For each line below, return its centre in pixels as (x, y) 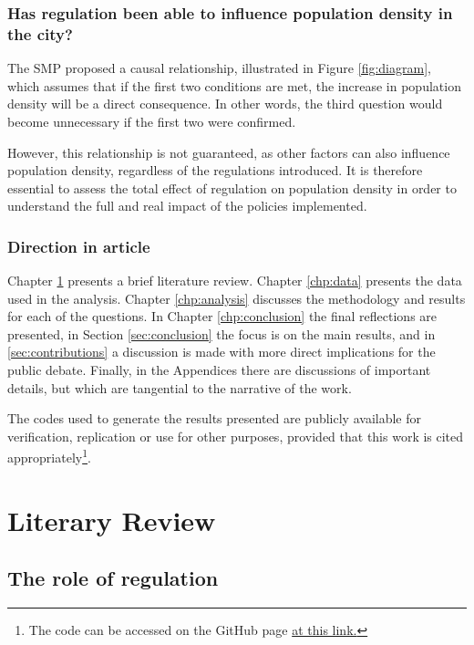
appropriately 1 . (49, 456)
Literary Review (112, 520)
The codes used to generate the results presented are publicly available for (214, 418)
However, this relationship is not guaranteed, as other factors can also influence (229, 152)
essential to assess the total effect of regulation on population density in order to (232, 187)
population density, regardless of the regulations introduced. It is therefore (215, 170)
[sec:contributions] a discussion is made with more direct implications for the (222, 352)
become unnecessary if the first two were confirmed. (152, 121)
